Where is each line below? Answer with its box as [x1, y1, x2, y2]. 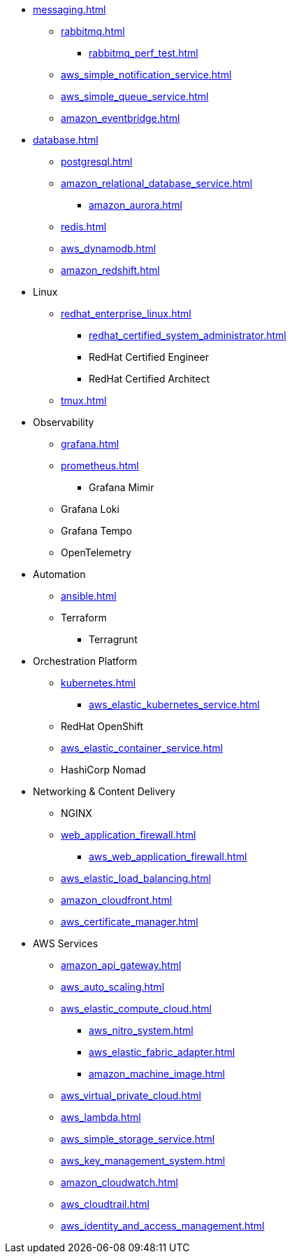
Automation [33, 568, 86, 580]
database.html [33, 134, 98, 146]
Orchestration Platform [33, 655, 138, 667]
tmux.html [61, 394, 107, 406]
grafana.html [61, 438, 119, 450]
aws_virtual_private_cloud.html [61, 1089, 201, 1101]
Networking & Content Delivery [33, 785, 175, 797]
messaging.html [33, 4, 106, 15]
